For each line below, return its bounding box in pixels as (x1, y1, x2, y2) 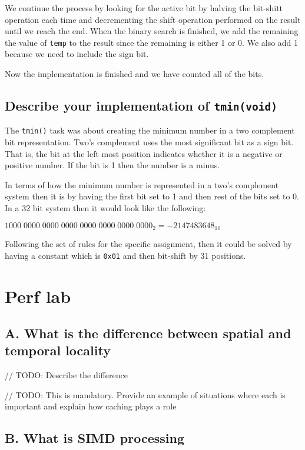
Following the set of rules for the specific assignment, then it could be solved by (5, 238, 292, 250)
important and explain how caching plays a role (5, 400, 177, 412)
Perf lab (5, 284, 71, 308)
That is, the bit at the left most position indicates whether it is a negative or (5, 147, 283, 159)
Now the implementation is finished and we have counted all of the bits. (5, 68, 264, 80)
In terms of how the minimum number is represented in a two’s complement (5, 178, 279, 191)
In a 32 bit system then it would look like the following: (5, 202, 206, 214)
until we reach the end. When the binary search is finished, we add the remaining (5, 25, 299, 37)
